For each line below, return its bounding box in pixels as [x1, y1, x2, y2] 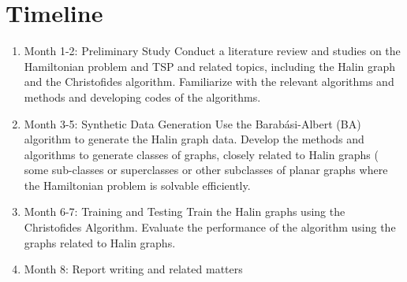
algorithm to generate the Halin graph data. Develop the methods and [24, 131, 364, 147]
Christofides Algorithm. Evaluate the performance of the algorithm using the [24, 219, 396, 236]
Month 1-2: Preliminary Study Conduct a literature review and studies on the [24, 43, 401, 59]
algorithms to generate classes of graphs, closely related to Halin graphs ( [24, 146, 379, 162]
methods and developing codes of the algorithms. [24, 88, 261, 105]
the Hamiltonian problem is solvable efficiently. [24, 176, 251, 193]
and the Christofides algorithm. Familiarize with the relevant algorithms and [24, 73, 394, 90]
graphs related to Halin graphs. [24, 234, 176, 250]
